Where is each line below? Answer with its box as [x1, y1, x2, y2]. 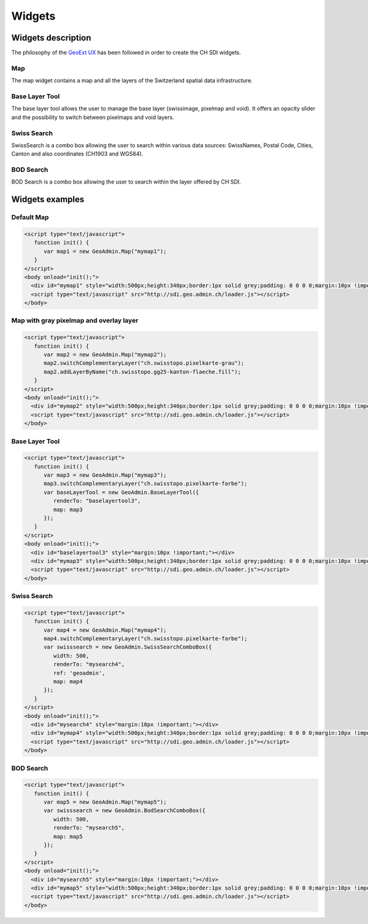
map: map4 [53, 678, 83, 685]
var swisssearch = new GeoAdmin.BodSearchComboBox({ [44, 807, 205, 814]
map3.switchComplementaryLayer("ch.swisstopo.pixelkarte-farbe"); [44, 480, 248, 487]
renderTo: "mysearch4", [53, 661, 125, 668]
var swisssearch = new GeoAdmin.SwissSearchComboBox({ [44, 643, 212, 651]
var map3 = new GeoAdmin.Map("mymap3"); [44, 472, 167, 479]
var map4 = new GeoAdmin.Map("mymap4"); [44, 626, 167, 634]
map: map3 [53, 506, 83, 513]
